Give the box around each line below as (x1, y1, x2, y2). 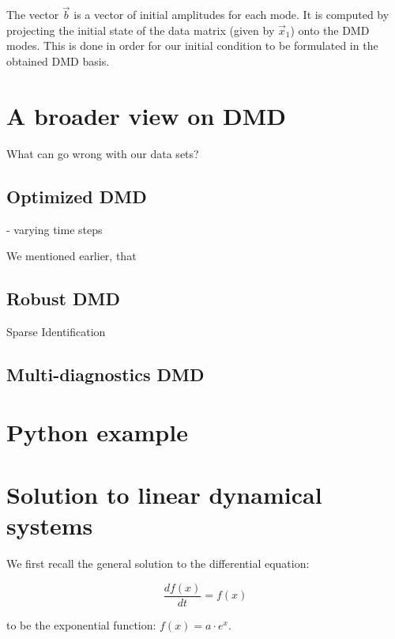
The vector (6, 6, 59, 23)
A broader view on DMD (6, 99, 286, 131)
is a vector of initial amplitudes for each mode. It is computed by (73, 6, 389, 23)
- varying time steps (6, 221, 103, 237)
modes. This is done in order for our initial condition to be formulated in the (6, 37, 378, 54)
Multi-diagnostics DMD (6, 361, 205, 386)
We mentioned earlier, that (6, 248, 137, 264)
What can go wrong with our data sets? (6, 145, 199, 161)
